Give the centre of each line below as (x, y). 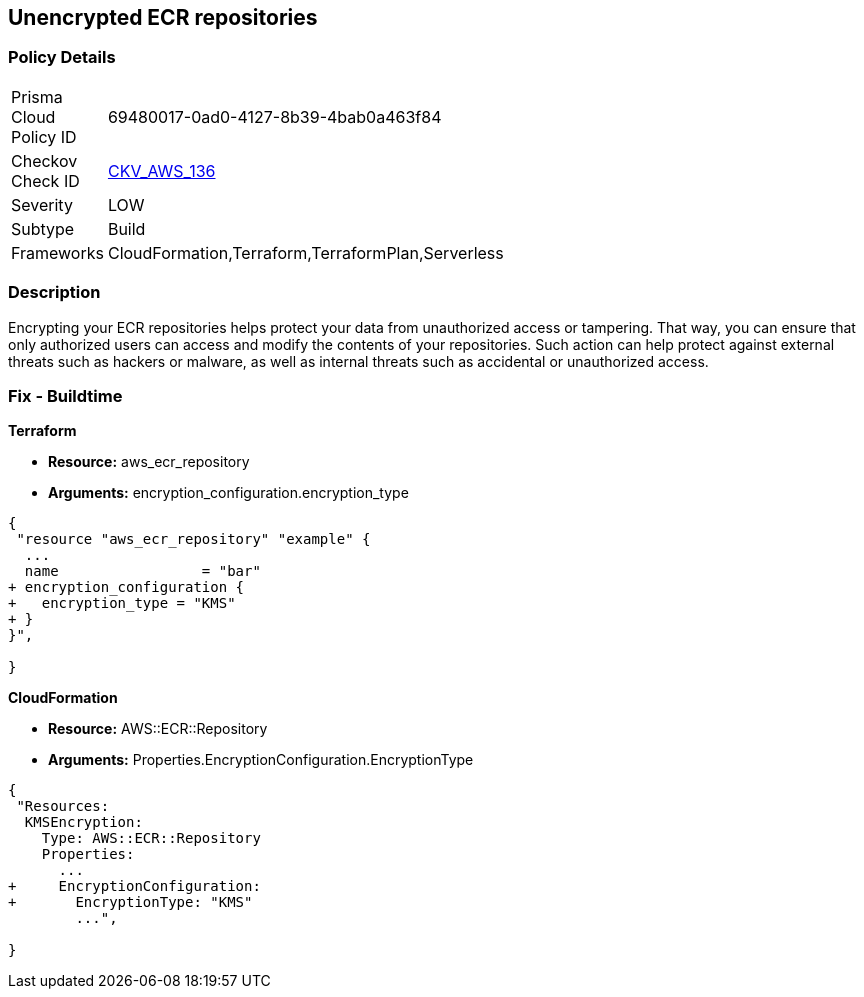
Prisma (37, 96)
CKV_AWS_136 (161, 170)
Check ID (45, 180)
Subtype (43, 228)
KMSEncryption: (83, 822)
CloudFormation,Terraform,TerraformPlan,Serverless (305, 252)
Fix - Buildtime (65, 395)
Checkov (44, 160)
